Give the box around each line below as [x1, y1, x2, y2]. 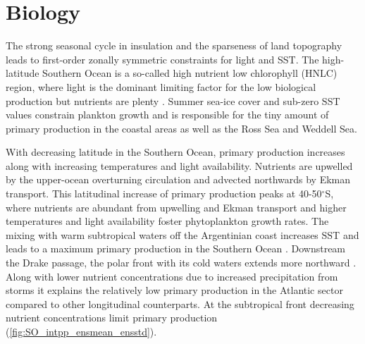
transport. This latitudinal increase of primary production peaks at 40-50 [6, 186, 322, 201]
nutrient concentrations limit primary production [6, 310, 218, 325]
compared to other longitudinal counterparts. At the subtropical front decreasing [6, 296, 354, 311]
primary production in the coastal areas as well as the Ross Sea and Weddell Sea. [6, 121, 357, 135]
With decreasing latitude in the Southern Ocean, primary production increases [6, 145, 345, 159]
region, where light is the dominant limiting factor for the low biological [6, 79, 316, 94]
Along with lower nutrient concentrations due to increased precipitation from [6, 269, 338, 283]
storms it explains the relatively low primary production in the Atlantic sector [6, 283, 343, 297]
